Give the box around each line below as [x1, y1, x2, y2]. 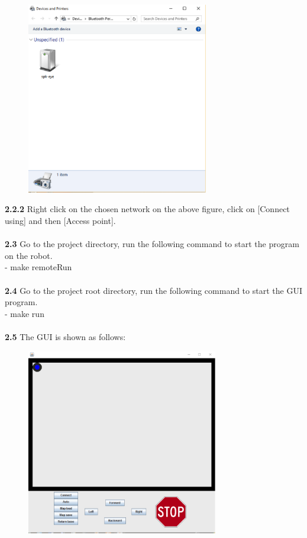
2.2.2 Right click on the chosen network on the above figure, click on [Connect [5, 203, 290, 215]
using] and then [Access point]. [5, 214, 116, 226]
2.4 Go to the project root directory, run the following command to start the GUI [5, 284, 302, 296]
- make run [5, 307, 44, 319]
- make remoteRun [5, 261, 72, 273]
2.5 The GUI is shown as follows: [5, 330, 126, 342]
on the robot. [5, 249, 53, 261]
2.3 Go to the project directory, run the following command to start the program [5, 238, 299, 250]
